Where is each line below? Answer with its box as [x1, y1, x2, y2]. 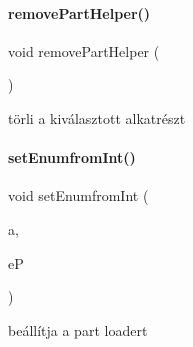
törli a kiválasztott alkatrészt [8, 107, 186, 128]
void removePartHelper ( [8, 40, 160, 61]
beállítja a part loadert [8, 319, 148, 340]
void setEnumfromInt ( [8, 185, 149, 206]
